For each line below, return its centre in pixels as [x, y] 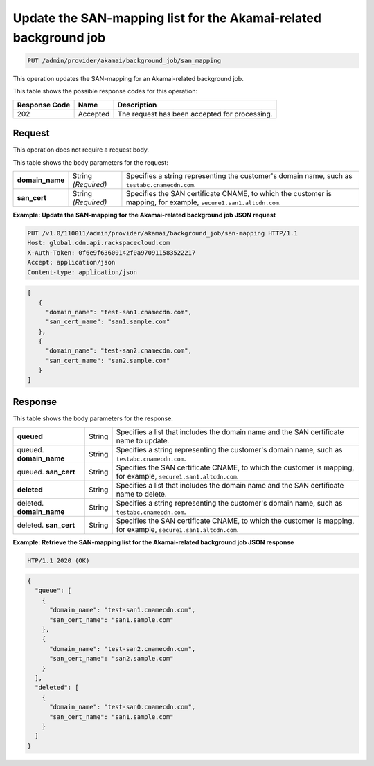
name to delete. [142, 494]
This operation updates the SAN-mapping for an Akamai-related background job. [128, 78]
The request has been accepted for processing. [195, 114]
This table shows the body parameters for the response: [93, 418]
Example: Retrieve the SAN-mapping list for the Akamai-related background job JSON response [153, 542]
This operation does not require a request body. [81, 150]
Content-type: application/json [82, 272]
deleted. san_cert [46, 525]
